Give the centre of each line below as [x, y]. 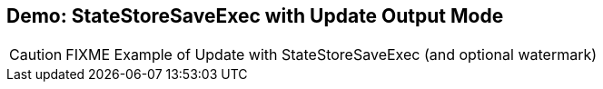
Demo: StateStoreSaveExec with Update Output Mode [255, 16]
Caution [36, 55]
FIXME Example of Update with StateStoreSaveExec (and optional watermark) [331, 55]
